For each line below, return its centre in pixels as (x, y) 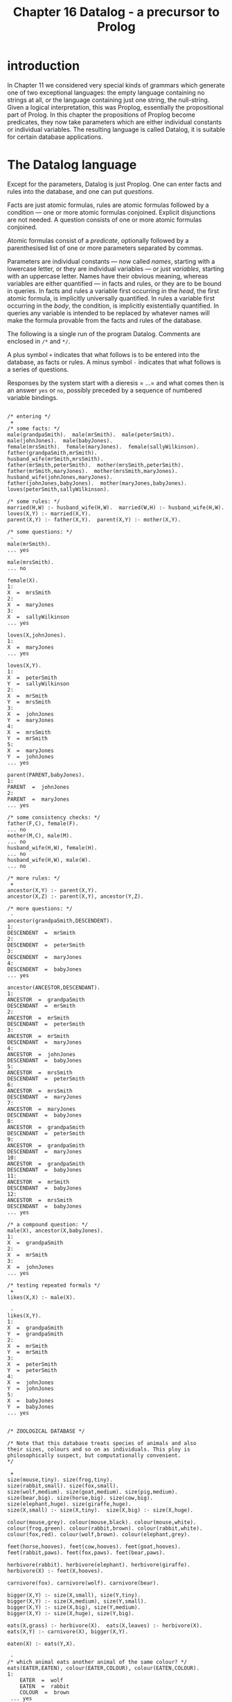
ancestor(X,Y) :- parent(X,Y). (52, 890)
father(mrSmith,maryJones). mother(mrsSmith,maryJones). (92, 471)
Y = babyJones (30, 1407)
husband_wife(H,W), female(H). (52, 848)
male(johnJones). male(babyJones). (60, 441)
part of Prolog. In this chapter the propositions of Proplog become (101, 115)
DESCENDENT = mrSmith (42, 933)
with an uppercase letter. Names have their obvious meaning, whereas (108, 276)
